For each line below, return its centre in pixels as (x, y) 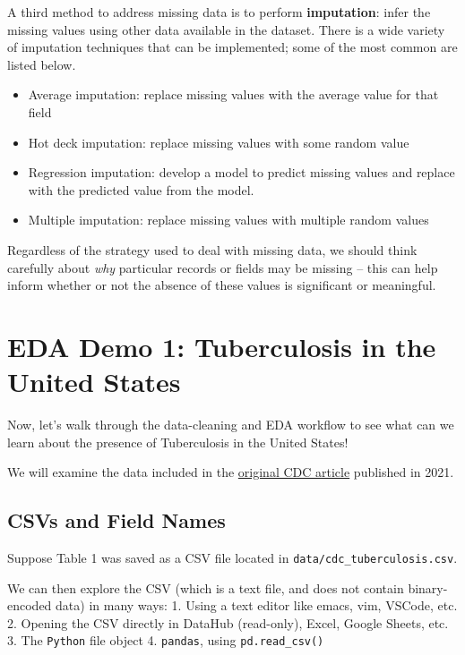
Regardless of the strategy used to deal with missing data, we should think (212, 249)
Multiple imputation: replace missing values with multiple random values (228, 220)
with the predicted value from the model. (141, 189)
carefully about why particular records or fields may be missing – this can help (223, 267)
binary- (428, 587)
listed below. (42, 64)
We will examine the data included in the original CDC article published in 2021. (231, 472)
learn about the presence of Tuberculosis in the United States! (178, 442)
